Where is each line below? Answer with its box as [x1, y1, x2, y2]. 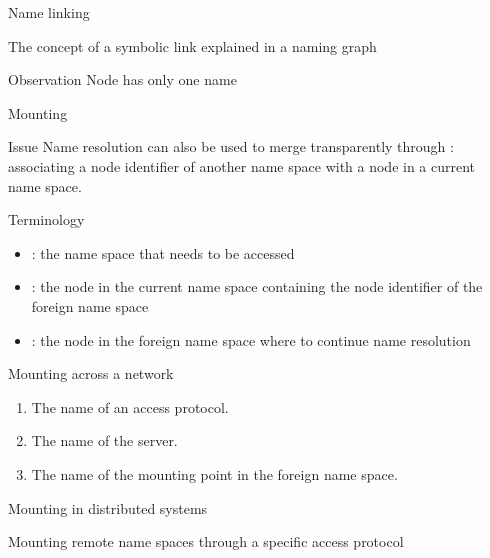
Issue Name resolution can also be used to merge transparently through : [8, 136, 454, 157]
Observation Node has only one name [8, 69, 237, 90]
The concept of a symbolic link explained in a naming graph [8, 35, 377, 56]
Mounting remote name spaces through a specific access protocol [8, 531, 404, 552]
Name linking [8, 2, 90, 22]
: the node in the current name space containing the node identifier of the [31, 276, 483, 297]
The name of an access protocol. [31, 396, 229, 417]
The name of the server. [31, 430, 178, 451]
